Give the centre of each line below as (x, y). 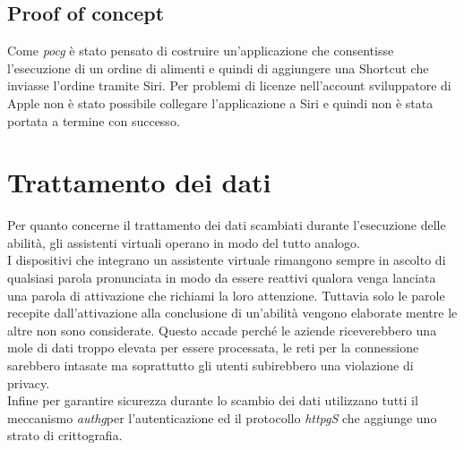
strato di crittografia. (65, 435)
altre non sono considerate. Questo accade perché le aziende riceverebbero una (222, 330)
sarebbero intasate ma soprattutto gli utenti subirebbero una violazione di (211, 365)
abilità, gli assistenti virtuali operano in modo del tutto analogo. (184, 242)
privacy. (29, 382)
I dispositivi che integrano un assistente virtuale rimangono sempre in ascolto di (227, 260)
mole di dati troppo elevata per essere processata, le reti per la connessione (213, 348)
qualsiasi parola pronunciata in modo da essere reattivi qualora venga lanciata (222, 278)
